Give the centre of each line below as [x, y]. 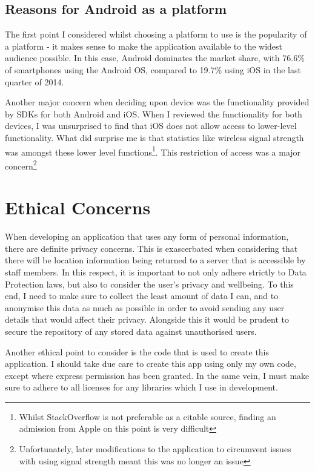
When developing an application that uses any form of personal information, [147, 236]
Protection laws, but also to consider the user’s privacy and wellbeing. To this [149, 284]
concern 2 [21, 165]
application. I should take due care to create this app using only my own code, [151, 364]
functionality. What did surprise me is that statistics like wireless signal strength [154, 137]
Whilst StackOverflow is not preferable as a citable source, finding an [148, 416]
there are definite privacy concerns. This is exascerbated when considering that [151, 248]
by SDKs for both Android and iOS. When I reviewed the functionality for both [154, 114]
